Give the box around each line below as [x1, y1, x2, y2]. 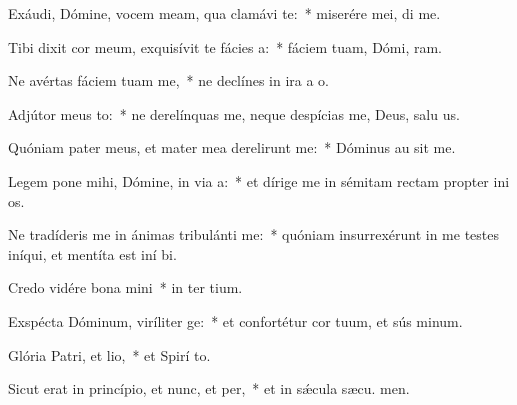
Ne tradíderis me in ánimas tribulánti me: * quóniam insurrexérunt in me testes [8, 224, 500, 245]
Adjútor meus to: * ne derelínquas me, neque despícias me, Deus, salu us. [8, 103, 460, 124]
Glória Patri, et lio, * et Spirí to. [8, 344, 211, 365]
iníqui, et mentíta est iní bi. [8, 243, 177, 264]
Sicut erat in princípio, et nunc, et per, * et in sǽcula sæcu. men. [8, 378, 410, 399]
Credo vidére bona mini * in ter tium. [8, 277, 243, 298]
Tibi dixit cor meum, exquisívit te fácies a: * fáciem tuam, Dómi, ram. [8, 36, 443, 57]
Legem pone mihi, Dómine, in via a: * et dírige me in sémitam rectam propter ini [8, 170, 510, 191]
